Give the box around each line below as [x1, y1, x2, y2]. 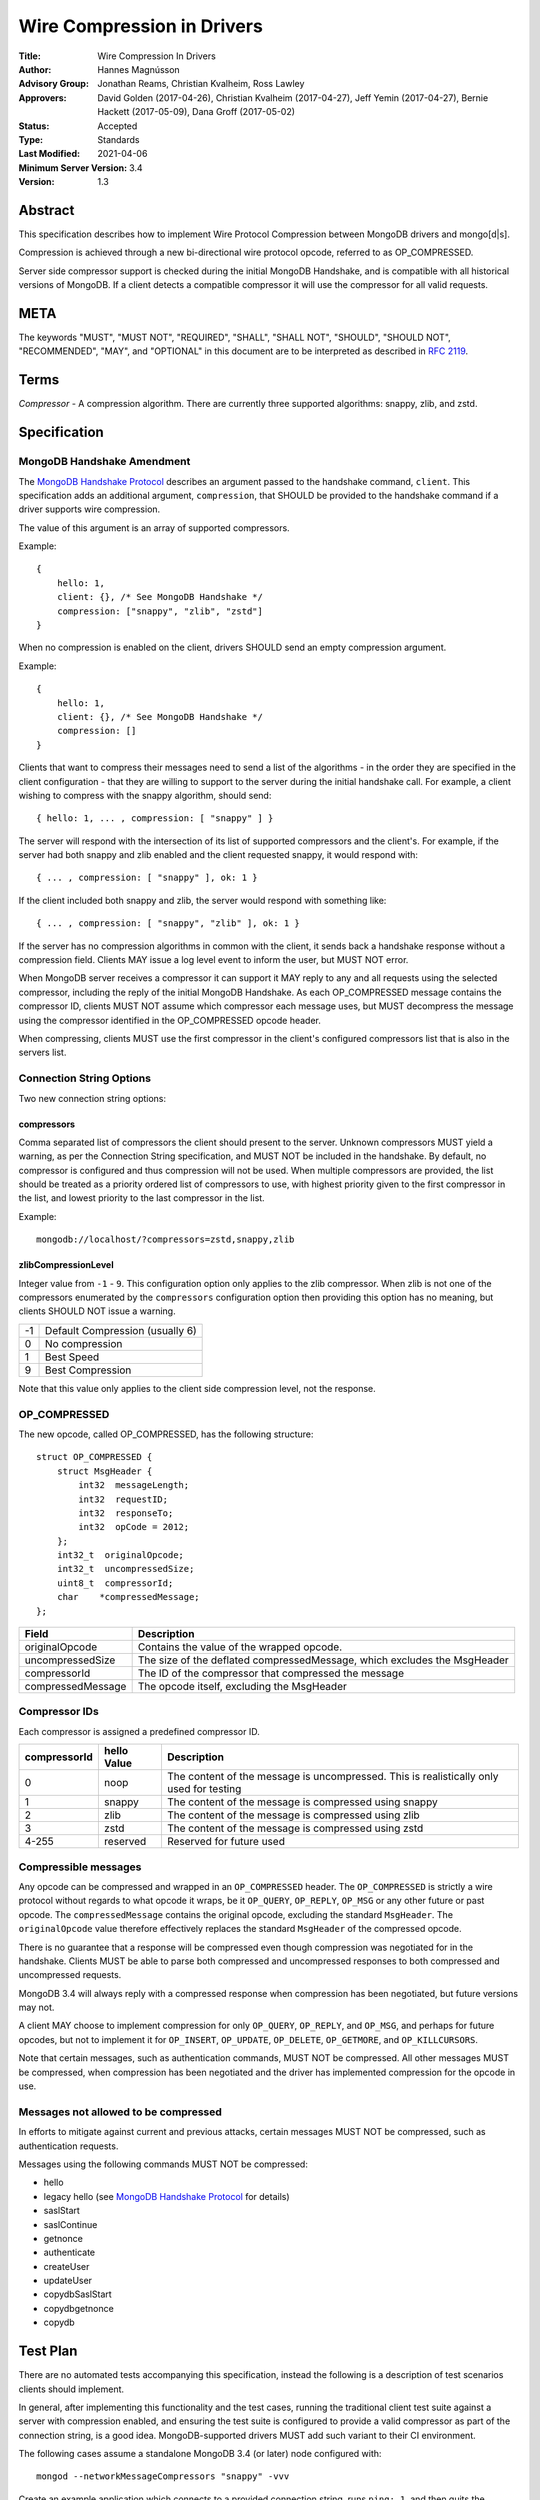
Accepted [97, 120, 138, 132]
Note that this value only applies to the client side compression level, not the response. [18, 1382, 377, 1394]
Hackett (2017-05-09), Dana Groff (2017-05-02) [97, 106, 295, 118]
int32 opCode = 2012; [78, 1521, 190, 1533]
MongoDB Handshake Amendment [18, 455, 191, 469]
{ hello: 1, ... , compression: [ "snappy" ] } [36, 813, 274, 824]
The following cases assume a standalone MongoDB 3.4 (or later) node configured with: [18, 2448, 382, 2460]
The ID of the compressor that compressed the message [137, 1666, 405, 1680]
